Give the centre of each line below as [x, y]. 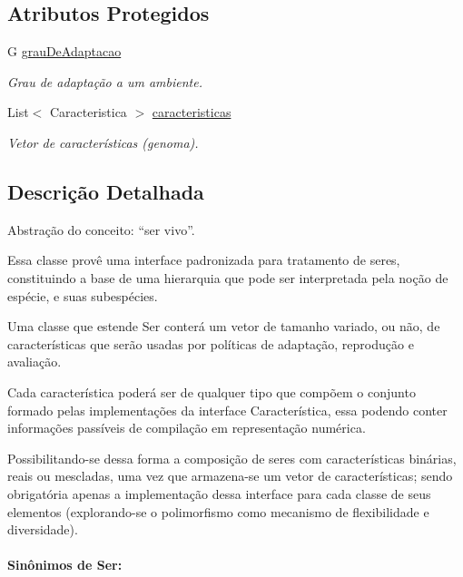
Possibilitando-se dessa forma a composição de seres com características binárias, [232, 458]
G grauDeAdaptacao [64, 51]
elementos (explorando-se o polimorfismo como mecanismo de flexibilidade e [218, 511]
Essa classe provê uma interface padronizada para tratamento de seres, [204, 260]
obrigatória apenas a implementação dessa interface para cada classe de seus [219, 493]
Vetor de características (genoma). [103, 142]
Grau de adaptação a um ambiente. [105, 81]
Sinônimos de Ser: [65, 565]
